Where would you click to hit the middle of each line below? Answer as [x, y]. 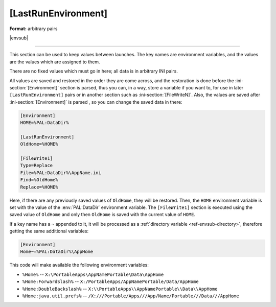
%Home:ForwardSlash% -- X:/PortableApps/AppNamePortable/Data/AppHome [110, 281]
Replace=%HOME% [39, 187]
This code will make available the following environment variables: [79, 265]
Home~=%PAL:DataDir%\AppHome [57, 252]
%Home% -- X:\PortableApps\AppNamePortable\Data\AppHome [93, 274]
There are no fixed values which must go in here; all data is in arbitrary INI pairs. [94, 71]
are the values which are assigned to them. [55, 62]
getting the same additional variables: [49, 231]
